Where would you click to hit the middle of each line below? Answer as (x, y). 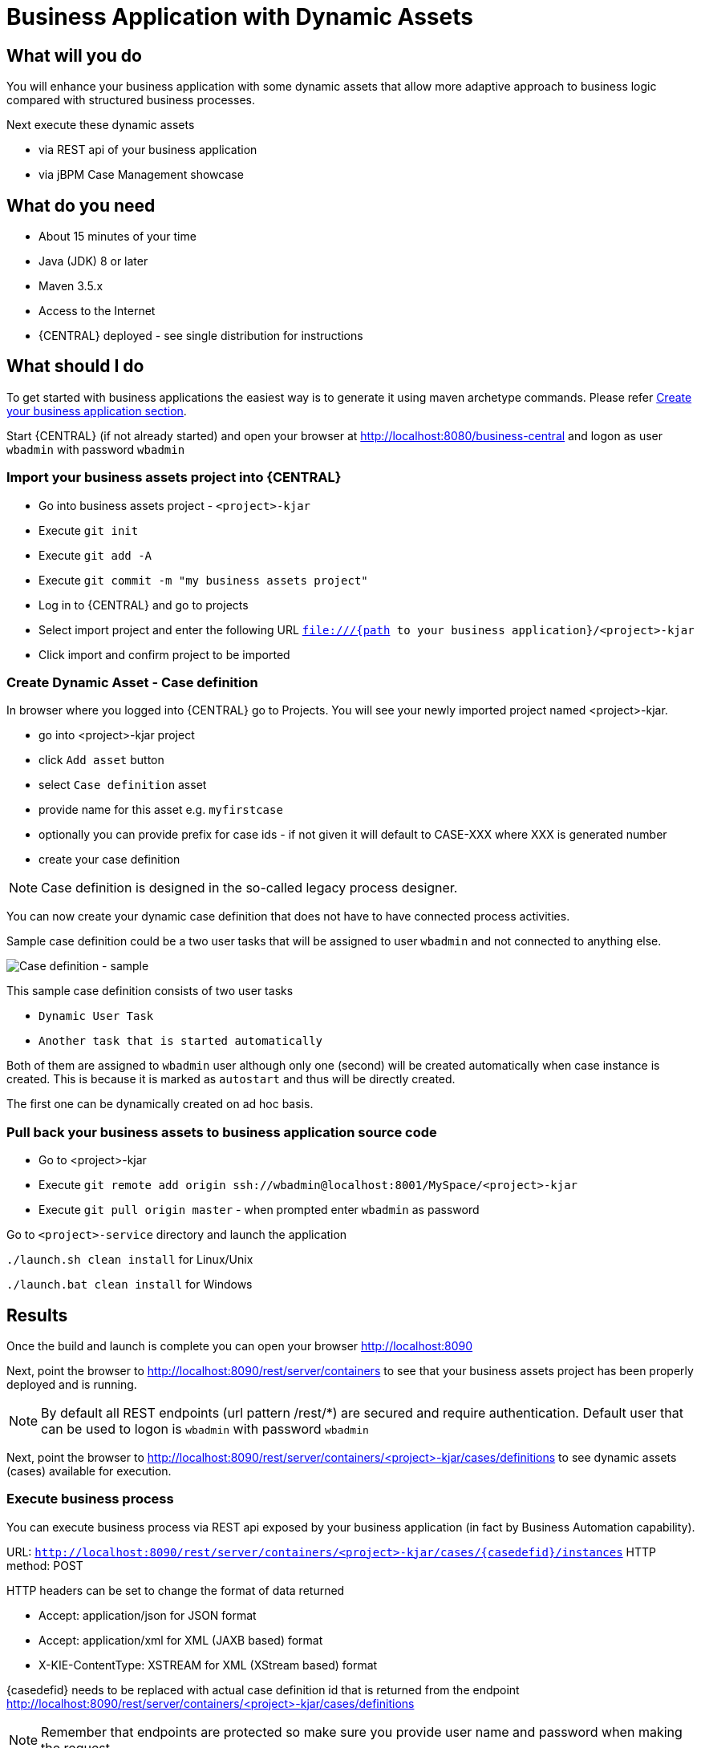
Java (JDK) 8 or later (93, 261)
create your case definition (109, 860)
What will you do (74, 55)
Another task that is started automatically (181, 1041)
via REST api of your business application (148, 150)
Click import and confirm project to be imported (164, 654)
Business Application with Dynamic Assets (240, 17)
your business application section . (97, 411)
